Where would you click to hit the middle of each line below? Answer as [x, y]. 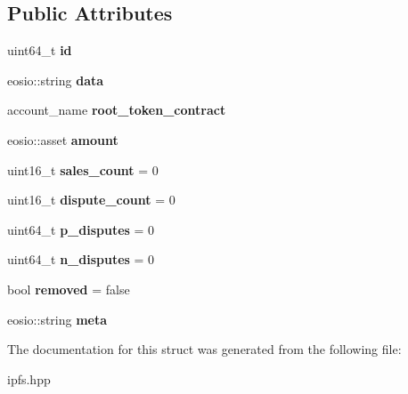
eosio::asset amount [63, 139]
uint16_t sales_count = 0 [83, 169]
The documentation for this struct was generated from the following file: [204, 349]
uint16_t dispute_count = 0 [91, 200]
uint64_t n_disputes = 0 [81, 259]
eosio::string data [56, 80]
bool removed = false [69, 289]
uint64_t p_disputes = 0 [81, 229]
